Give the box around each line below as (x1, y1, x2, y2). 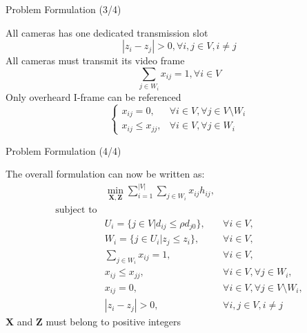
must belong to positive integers (46, 314, 181, 329)
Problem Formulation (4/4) (6, 143, 121, 158)
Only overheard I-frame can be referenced (6, 89, 181, 104)
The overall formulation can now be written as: (6, 166, 205, 181)
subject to (55, 204, 97, 215)
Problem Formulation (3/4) (6, 2, 121, 16)
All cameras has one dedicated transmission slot (6, 25, 208, 39)
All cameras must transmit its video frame (6, 53, 185, 68)
